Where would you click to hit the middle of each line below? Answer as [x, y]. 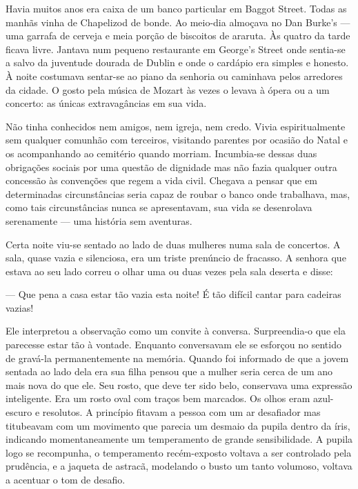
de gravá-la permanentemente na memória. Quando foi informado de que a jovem [177, 358]
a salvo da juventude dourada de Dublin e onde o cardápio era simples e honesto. [177, 62]
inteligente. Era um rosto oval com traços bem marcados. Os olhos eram [158, 398]
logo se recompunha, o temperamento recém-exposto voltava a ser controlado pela [179, 452]
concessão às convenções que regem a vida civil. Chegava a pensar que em [161, 180]
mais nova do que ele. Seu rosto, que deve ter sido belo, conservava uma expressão [179, 385]
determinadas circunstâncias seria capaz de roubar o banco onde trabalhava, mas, [178, 193]
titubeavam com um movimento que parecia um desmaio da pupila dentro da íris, [178, 425]
